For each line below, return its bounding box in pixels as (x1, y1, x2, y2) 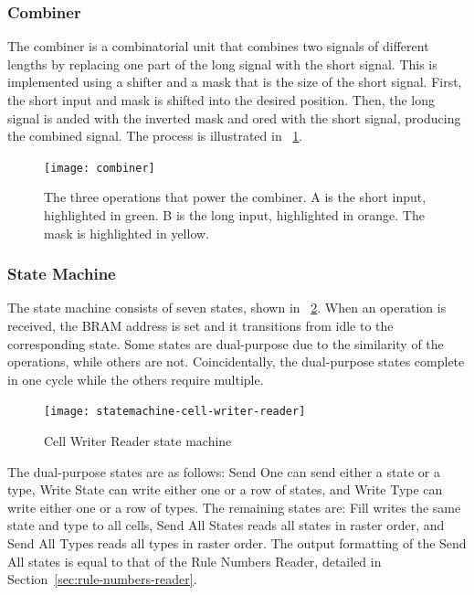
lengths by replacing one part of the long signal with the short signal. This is (7, 54, 437, 73)
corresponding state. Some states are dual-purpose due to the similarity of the (7, 334, 444, 353)
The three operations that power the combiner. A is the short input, (44, 187, 427, 207)
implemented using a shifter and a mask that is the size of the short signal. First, (7, 72, 462, 91)
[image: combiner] (44, 161, 155, 175)
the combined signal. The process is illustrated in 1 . (7, 126, 303, 145)
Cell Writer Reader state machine (44, 431, 232, 451)
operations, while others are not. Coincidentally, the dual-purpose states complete (7, 352, 465, 371)
